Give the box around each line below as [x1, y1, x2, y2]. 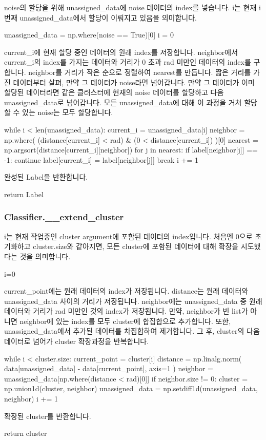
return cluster [4, 428, 47, 438]
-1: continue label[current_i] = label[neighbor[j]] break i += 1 [4, 154, 198, 165]
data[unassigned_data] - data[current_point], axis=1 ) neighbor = [4, 363, 213, 374]
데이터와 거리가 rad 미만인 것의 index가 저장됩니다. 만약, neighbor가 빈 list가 [4, 305, 248, 316]
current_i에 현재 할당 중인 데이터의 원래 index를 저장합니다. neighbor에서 [4, 46, 238, 57]
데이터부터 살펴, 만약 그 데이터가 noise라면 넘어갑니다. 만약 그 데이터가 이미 [13, 76, 255, 87]
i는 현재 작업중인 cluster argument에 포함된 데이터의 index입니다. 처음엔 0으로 [4, 231, 253, 241]
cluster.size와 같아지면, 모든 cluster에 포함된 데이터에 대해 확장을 [33, 241, 239, 252]
